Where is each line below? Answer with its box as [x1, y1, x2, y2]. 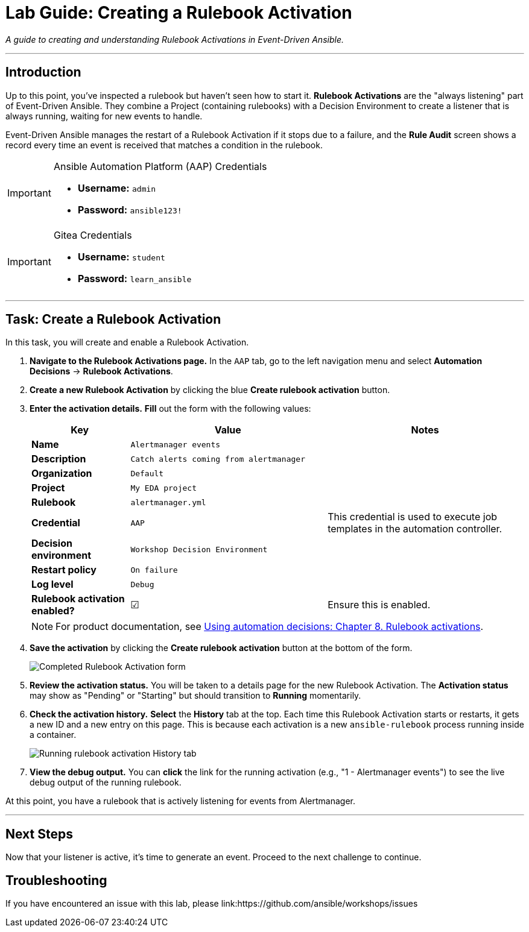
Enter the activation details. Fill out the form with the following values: [30, 403, 311, 414]
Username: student [77, 250, 165, 263]
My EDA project [130, 483, 197, 493]
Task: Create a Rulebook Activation [5, 312, 221, 327]
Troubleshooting [5, 872, 107, 888]
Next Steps [5, 826, 73, 842]
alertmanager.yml [130, 497, 206, 507]
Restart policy [31, 564, 97, 576]
